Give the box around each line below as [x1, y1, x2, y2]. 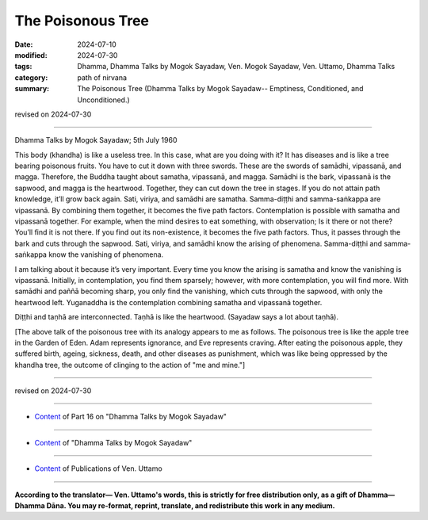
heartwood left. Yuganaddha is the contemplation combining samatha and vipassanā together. [14, 297, 323, 307]
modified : [14, 50, 48, 59]
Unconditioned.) [77, 95, 130, 105]
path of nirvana [77, 72, 127, 82]
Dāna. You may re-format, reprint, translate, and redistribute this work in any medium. [46, 501, 336, 510]
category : [14, 72, 48, 82]
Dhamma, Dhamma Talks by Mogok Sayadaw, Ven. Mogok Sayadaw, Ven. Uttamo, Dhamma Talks [77, 62, 396, 71]
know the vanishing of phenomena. [48, 250, 164, 259]
